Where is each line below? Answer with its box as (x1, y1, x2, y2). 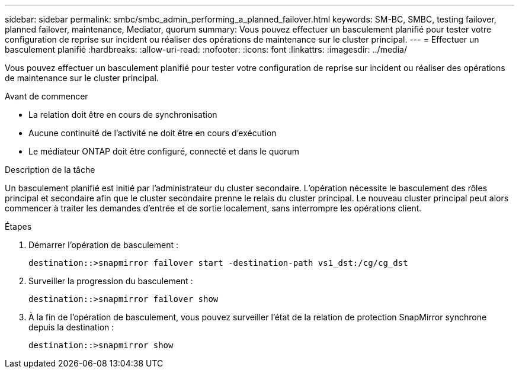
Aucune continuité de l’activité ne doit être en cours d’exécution (28, 128, 277, 138)
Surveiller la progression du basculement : (28, 276, 193, 286)
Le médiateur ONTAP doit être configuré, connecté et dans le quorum (28, 146, 299, 156)
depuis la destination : (28, 322, 114, 332)
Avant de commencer (5, 91, 88, 101)
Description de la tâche (5, 165, 95, 175)
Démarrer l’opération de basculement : (28, 240, 178, 250)
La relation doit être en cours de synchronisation (28, 110, 217, 120)
